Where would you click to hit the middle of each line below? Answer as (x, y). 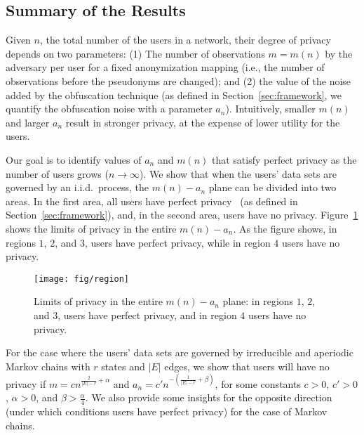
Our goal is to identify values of (74, 159)
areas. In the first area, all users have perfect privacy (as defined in (152, 201)
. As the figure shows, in (285, 228)
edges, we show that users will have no (247, 366)
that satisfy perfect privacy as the (284, 159)
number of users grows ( (57, 173)
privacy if (26, 383)
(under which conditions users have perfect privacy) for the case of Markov (167, 411)
